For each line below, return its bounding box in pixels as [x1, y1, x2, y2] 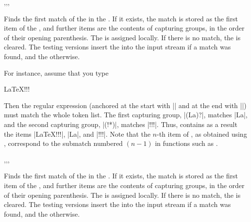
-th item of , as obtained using [156, 128, 247, 139]
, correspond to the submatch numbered [4, 138, 123, 148]
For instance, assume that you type [4, 67, 109, 78]
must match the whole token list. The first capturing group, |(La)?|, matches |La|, [4, 110, 248, 120]
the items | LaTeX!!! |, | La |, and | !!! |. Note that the [4, 128, 151, 139]
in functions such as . [155, 138, 218, 148]
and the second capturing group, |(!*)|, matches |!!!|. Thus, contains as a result [4, 119, 237, 129]
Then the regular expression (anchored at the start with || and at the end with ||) [4, 100, 247, 110]
